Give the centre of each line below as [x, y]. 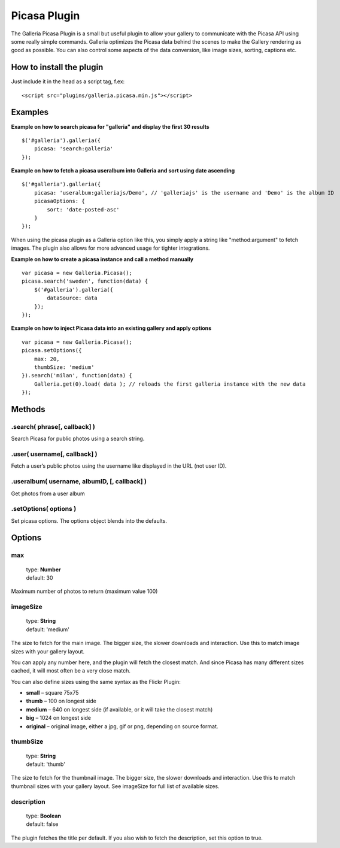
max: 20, [47, 359]
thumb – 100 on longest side [61, 701]
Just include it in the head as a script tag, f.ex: [68, 81]
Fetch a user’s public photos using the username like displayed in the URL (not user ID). [119, 466]
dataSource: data [72, 298]
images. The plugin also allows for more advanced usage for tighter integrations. [110, 248]
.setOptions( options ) [44, 509]
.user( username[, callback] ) [54, 454]
